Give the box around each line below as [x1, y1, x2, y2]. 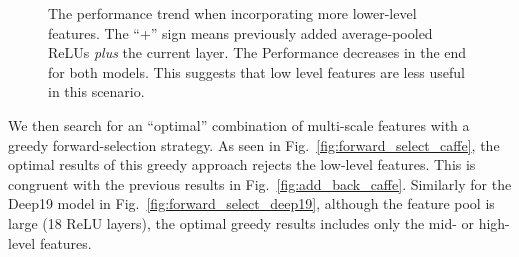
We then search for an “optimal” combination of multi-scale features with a [8, 114, 470, 135]
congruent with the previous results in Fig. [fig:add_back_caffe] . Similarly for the [8, 173, 512, 194]
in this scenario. [48, 81, 145, 102]
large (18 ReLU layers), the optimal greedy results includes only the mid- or [8, 212, 474, 233]
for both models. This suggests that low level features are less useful [48, 61, 465, 82]
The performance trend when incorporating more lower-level [48, 3, 417, 23]
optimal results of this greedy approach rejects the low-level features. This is [8, 154, 476, 175]
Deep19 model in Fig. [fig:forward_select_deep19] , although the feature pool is [8, 193, 495, 214]
